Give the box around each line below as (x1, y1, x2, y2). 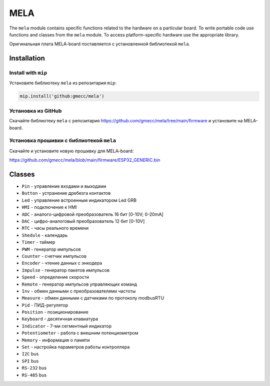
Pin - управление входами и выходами (21, 183, 106, 189)
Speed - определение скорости (21, 274, 89, 280)
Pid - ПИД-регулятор (21, 302, 68, 308)
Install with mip (9, 69, 47, 76)
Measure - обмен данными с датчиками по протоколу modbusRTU (21, 295, 164, 301)
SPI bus (21, 358, 39, 364)
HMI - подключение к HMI (21, 204, 77, 210)
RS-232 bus (21, 365, 47, 371)
